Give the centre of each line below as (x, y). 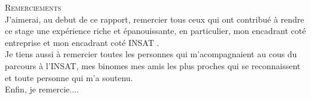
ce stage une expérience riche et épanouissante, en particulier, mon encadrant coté (155, 31)
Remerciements (33, 7)
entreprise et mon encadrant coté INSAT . (82, 42)
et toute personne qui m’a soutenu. (69, 77)
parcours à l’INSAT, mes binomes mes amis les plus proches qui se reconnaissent (153, 65)
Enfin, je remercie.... (42, 89)
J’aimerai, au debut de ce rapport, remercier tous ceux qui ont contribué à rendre (155, 19)
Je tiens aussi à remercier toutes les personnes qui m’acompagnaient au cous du (151, 54)
